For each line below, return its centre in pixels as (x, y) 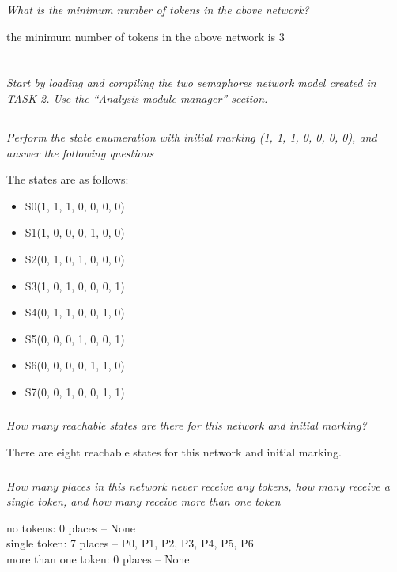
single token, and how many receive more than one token (144, 501)
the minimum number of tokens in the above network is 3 (146, 36)
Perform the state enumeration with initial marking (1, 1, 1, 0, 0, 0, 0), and (192, 136)
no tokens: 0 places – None (71, 527)
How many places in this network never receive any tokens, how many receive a (198, 485)
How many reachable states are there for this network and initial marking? (187, 425)
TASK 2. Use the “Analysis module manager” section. (137, 98)
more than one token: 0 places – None (98, 558)
